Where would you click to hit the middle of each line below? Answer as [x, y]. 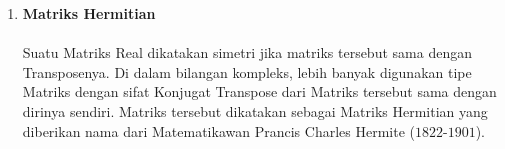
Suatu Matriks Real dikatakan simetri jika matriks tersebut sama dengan [247, 52]
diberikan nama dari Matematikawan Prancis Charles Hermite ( [218, 130]
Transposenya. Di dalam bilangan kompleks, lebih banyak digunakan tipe [247, 71]
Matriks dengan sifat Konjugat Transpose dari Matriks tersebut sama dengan [259, 91]
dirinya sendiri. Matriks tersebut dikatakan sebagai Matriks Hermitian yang [255, 110]
